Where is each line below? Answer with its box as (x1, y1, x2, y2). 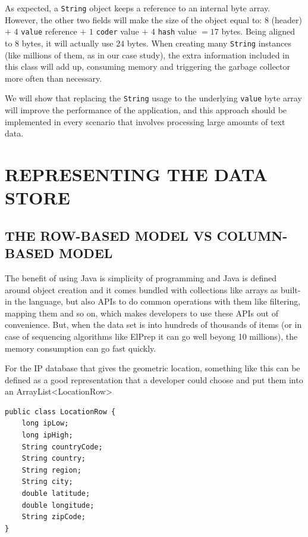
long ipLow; (21, 419, 69, 428)
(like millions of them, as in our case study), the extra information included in (5, 48, 290, 61)
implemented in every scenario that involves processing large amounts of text (5, 115, 285, 128)
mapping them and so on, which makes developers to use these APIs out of (5, 306, 278, 319)
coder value (96, 25, 139, 38)
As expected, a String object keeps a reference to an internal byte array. (5, 2, 271, 14)
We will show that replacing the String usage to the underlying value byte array (5, 92, 302, 104)
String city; (21, 477, 73, 486)
